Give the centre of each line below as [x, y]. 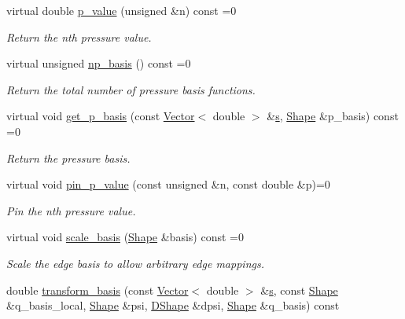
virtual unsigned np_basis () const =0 [99, 63]
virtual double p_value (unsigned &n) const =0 [121, 10]
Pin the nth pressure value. [71, 210]
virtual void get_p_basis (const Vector [101, 116]
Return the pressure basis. [68, 158]
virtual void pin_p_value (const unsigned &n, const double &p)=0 [168, 184]
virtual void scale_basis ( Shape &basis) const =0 [125, 237]
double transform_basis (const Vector [98, 290]
